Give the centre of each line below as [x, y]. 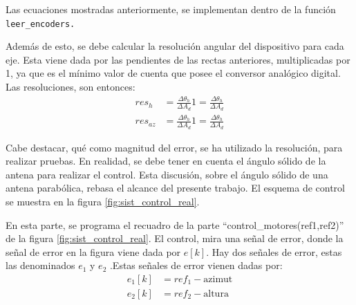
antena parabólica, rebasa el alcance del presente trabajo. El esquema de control [175, 188]
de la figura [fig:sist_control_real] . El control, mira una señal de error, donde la [175, 238]
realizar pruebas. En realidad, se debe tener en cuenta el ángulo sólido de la [166, 161]
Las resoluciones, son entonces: [71, 87]
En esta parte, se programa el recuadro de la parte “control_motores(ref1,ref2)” [175, 224]
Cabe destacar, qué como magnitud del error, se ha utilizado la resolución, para [174, 147]
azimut [218, 279]
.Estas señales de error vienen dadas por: [196, 265]
